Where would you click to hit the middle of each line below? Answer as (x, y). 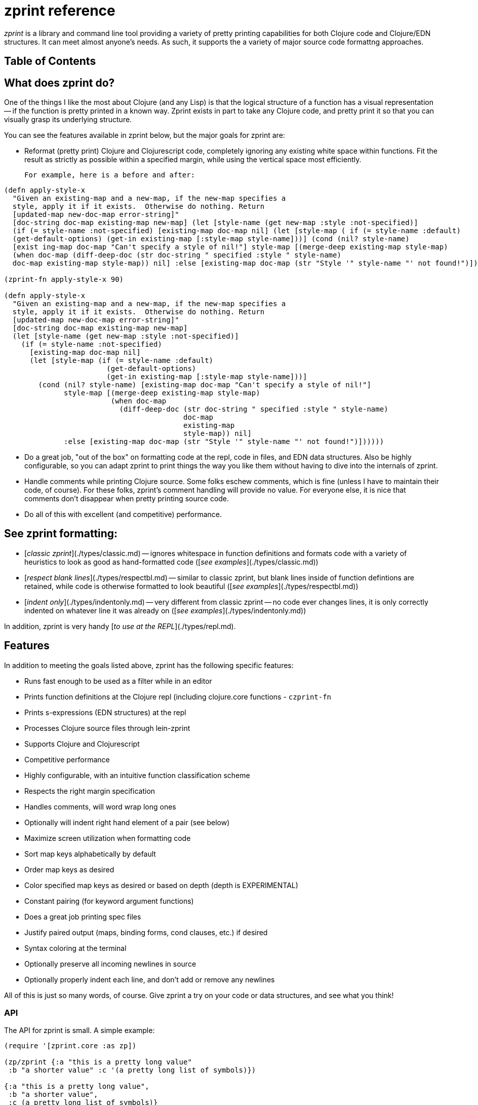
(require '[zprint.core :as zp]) (70, 1046)
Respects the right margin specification (90, 791)
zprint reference (60, 11)
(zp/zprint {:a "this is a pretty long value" (98, 1062)
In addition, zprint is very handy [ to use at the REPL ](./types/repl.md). (120, 626)
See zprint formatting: (61, 534)
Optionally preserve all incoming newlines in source (110, 964)
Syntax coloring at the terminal (75, 948)
